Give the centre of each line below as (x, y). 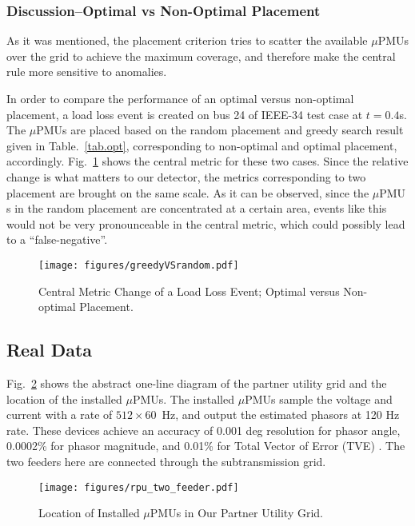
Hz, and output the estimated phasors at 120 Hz (281, 414)
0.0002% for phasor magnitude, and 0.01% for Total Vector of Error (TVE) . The (206, 446)
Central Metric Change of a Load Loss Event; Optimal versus (189, 291)
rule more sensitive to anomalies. (87, 72)
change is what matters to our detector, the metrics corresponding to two (186, 176)
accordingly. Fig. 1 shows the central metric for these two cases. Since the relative (207, 161)
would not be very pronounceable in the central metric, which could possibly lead (206, 223)
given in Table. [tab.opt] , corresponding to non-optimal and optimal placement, (202, 145)
